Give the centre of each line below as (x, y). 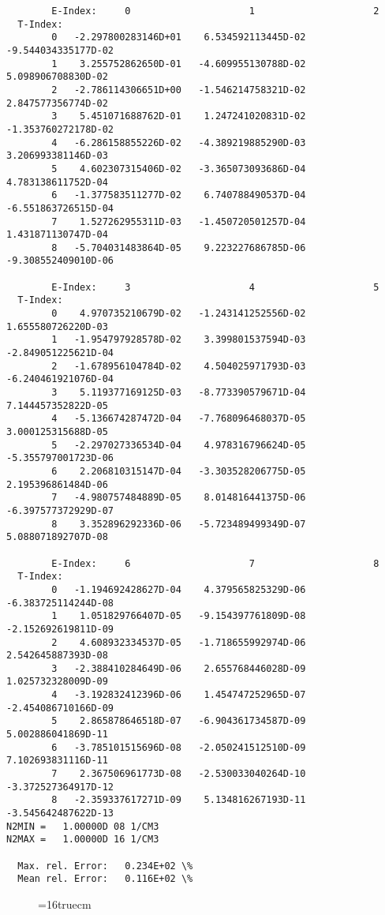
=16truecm (65, 904)
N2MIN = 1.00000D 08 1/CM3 (83, 826)
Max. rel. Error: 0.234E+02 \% (105, 866)
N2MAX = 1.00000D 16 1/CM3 (83, 840)
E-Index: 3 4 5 (215, 287)
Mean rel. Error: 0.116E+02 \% (105, 879)
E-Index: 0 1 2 (215, 11)
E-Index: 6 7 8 (215, 563)
